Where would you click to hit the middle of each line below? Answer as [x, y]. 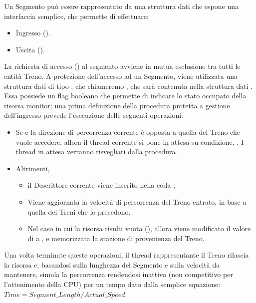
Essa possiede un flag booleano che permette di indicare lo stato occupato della [125, 96]
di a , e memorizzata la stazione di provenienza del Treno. [116, 238]
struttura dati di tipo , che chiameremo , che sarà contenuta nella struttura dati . [128, 86]
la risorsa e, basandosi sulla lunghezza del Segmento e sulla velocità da [112, 264]
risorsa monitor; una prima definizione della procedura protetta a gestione [117, 105]
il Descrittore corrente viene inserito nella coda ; [101, 185]
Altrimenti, [33, 168]
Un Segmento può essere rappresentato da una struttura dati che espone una [121, 6]
